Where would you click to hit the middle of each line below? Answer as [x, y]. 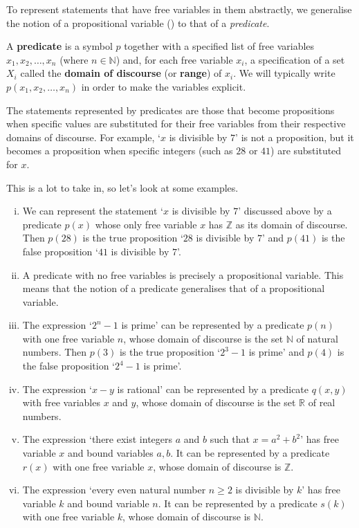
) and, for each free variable [174, 59]
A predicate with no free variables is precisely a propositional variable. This [183, 274]
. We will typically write [284, 73]
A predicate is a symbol [59, 46]
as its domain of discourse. [292, 224]
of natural [317, 338]
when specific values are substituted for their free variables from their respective [176, 124]
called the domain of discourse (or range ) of [121, 73]
